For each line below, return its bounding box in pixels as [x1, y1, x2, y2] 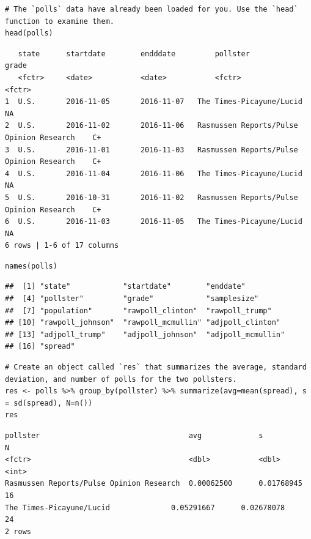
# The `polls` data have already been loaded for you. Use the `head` [5, 5, 298, 13]
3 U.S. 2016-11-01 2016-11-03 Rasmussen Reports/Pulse [5, 145, 298, 154]
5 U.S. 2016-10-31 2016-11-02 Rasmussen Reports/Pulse [5, 193, 298, 202]
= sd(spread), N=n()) [5, 398, 93, 407]
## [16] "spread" [5, 342, 75, 351]
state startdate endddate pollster [18, 49, 250, 58]
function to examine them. [5, 17, 114, 26]
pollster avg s [5, 431, 263, 440]
